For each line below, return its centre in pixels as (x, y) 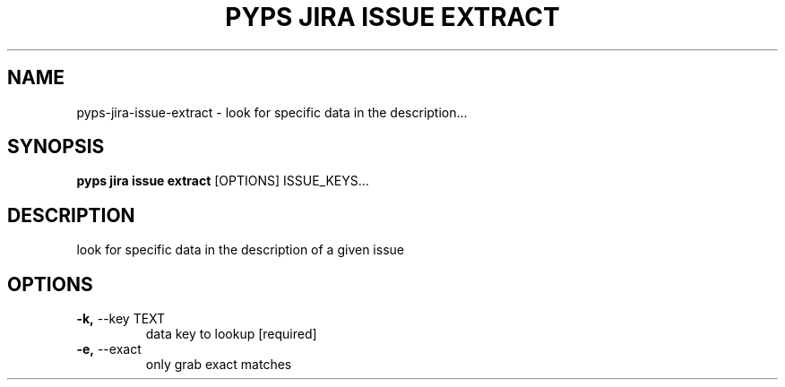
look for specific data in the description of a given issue (240, 250)
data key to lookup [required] (231, 334)
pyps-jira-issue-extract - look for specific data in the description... (272, 112)
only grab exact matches (219, 365)
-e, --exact (109, 349)
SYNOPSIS (56, 147)
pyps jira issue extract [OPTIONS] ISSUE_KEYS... (223, 181)
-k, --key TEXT (121, 319)
